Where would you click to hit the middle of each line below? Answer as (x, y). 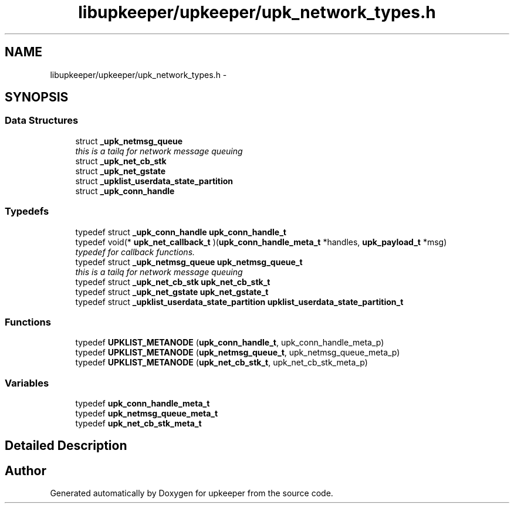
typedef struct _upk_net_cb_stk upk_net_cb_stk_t (173, 282)
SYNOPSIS (37, 97)
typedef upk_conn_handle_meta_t (143, 404)
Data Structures (42, 121)
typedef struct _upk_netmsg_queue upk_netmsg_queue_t (189, 262)
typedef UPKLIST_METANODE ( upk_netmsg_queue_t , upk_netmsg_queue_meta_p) (238, 353)
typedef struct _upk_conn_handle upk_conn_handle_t (181, 232)
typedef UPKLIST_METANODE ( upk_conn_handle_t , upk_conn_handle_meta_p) (230, 343)
